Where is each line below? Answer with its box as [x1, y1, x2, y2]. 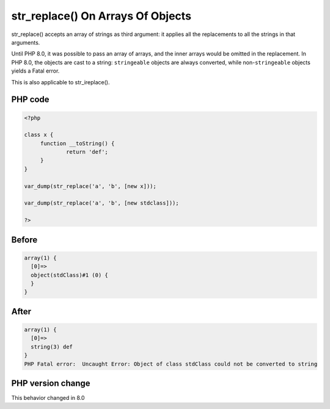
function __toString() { [40, 140, 115, 147]
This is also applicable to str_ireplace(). [11, 78, 110, 85]
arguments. [11, 38, 40, 46]
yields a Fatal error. [11, 67, 60, 74]
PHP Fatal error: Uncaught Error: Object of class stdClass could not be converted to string [24, 360, 318, 367]
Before [11, 234, 38, 245]
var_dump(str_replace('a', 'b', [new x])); [24, 183, 157, 189]
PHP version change [11, 378, 91, 388]
